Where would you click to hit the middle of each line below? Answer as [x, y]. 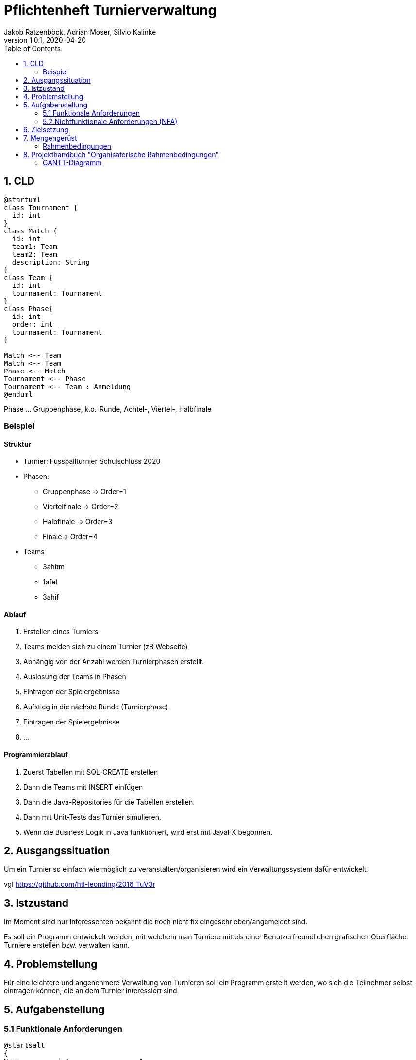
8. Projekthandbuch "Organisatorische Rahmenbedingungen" [121, 154]
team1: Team [34, 246]
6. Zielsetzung [46, 129]
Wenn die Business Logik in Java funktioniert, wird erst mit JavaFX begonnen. [148, 832]
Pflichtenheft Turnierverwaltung [110, 10]
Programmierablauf [36, 755]
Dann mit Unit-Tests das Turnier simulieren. [92, 817]
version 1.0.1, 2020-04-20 [45, 40]
